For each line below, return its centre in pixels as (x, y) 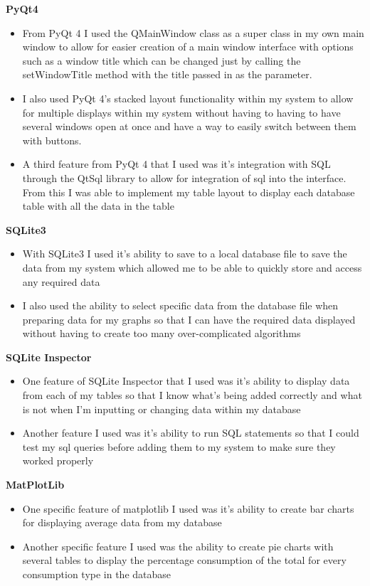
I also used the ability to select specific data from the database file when (180, 305)
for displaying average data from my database (122, 522)
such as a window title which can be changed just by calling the (162, 60)
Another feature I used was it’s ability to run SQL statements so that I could (191, 433)
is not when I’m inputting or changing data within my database (162, 409)
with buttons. (52, 140)
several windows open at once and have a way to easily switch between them (189, 126)
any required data (61, 281)
